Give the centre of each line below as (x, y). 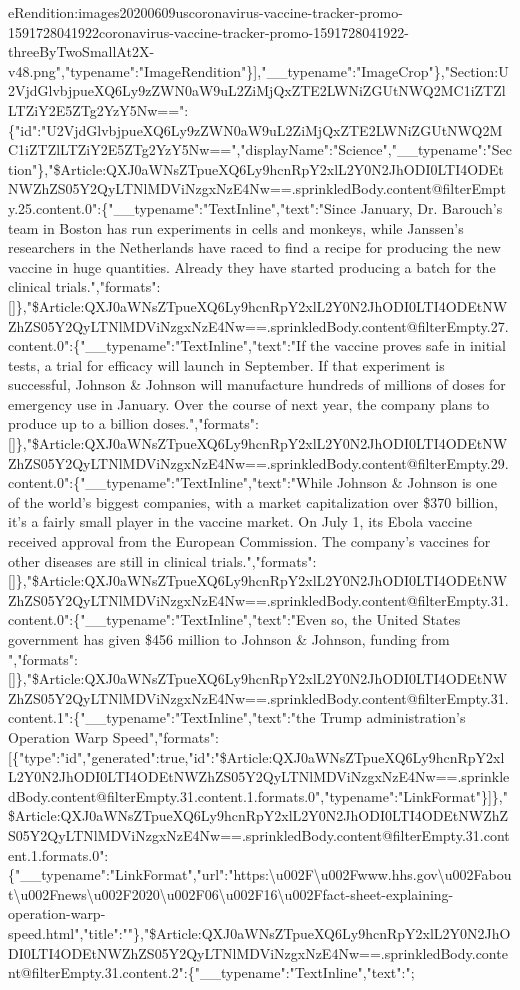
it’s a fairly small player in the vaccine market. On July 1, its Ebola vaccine (240, 521)
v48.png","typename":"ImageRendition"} (131, 70)
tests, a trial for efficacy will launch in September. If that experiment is (226, 364)
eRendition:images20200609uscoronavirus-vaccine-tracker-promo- (205, 12)
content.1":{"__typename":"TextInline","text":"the (162, 717)
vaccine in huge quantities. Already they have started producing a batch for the (252, 266)
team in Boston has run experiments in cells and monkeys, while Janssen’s (236, 227)
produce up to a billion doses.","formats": (133, 423)
